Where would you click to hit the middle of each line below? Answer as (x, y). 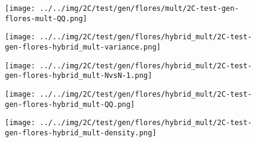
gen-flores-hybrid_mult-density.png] (81, 133)
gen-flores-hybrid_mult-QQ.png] (70, 104)
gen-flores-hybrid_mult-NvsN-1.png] (79, 76)
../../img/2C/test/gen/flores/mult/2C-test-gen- (139, 8)
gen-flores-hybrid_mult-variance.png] (83, 47)
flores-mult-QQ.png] (46, 18)
